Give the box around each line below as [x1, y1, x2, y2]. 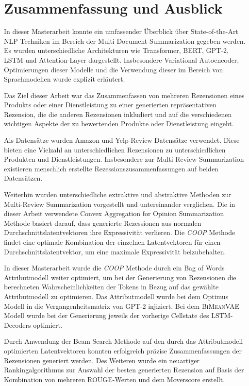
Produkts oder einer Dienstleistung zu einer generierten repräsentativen [4, 100, 216, 110]
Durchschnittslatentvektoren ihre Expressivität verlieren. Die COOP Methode [4, 227, 235, 237]
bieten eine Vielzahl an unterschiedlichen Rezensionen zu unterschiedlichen [4, 144, 226, 154]
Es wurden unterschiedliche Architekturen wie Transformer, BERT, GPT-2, [4, 45, 229, 55]
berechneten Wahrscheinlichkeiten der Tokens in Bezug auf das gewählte [4, 282, 219, 292]
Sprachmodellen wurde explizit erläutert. [4, 74, 125, 84]
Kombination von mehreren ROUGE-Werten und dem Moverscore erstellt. [4, 374, 225, 384]
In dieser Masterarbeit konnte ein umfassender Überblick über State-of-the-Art [4, 26, 238, 36]
